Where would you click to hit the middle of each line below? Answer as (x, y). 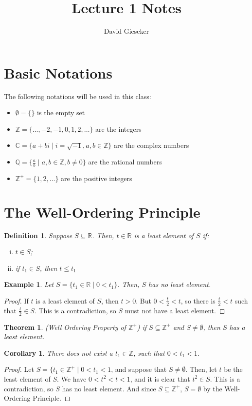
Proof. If (16, 300)
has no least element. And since (109, 388)
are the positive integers (97, 178)
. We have (72, 378)
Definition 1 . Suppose (38, 235)
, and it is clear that (160, 378)
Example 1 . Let (29, 284)
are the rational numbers (125, 162)
